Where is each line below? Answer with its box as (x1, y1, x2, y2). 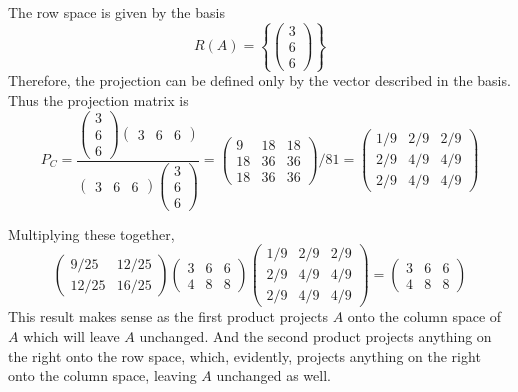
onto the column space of (347, 306, 502, 327)
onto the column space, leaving (8, 365, 197, 386)
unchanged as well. (216, 365, 331, 386)
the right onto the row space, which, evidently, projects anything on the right (8, 345, 481, 366)
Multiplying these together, (8, 223, 175, 244)
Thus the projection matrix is (8, 89, 189, 110)
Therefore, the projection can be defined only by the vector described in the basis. (8, 70, 511, 91)
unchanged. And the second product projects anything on (139, 325, 492, 346)
